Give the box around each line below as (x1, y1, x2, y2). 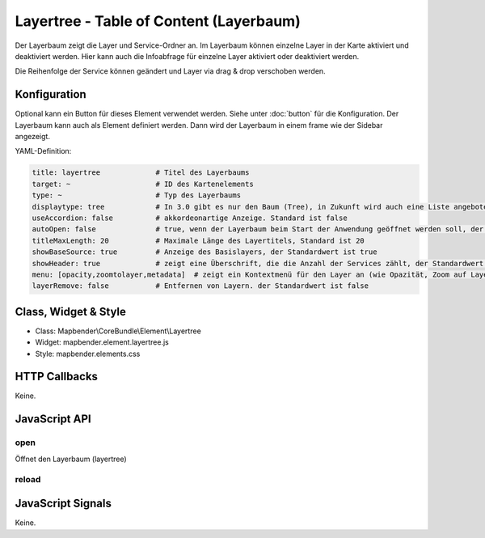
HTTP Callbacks (15, 370, 99, 383)
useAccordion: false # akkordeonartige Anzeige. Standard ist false (32, 213, 348, 222)
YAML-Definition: (15, 146, 72, 156)
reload (15, 474, 41, 485)
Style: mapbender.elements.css (35, 349, 141, 358)
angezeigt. (15, 132, 50, 142)
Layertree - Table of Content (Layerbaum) (15, 12, 301, 30)
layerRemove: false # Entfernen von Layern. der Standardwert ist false (32, 282, 369, 290)
